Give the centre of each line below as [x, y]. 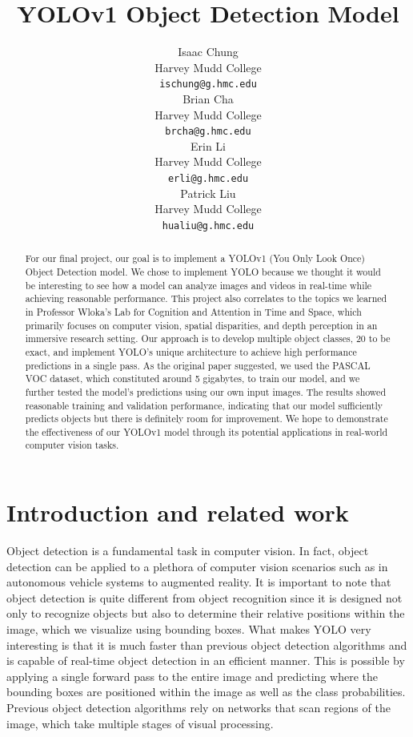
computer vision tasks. [72, 445]
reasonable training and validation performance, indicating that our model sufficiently [204, 405]
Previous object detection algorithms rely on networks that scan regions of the [198, 708]
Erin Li [208, 145]
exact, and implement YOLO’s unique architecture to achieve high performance [191, 351]
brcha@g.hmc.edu [208, 132]
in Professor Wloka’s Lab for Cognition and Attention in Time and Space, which [193, 311]
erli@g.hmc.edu [208, 179]
